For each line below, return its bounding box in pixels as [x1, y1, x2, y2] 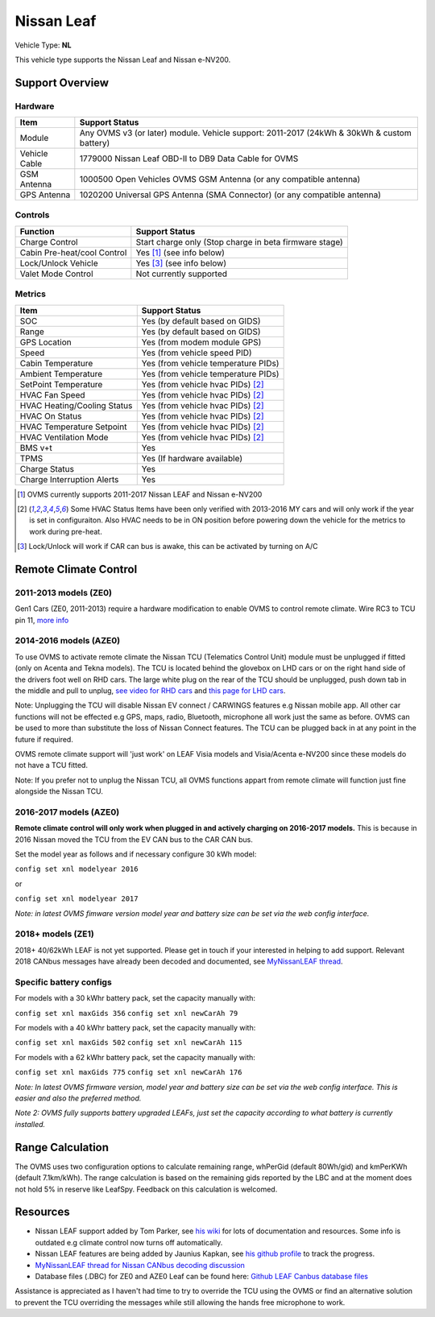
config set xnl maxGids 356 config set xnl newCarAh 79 [14, 1009, 238, 1018]
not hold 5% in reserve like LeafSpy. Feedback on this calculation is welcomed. [14, 1184, 278, 1194]
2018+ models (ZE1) [14, 928, 94, 939]
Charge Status [19, 463, 74, 474]
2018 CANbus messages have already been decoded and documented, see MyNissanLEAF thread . [14, 956, 343, 966]
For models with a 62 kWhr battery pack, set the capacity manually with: [14, 1052, 255, 1062]
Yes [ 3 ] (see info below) [135, 258, 227, 269]
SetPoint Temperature [19, 378, 103, 390]
